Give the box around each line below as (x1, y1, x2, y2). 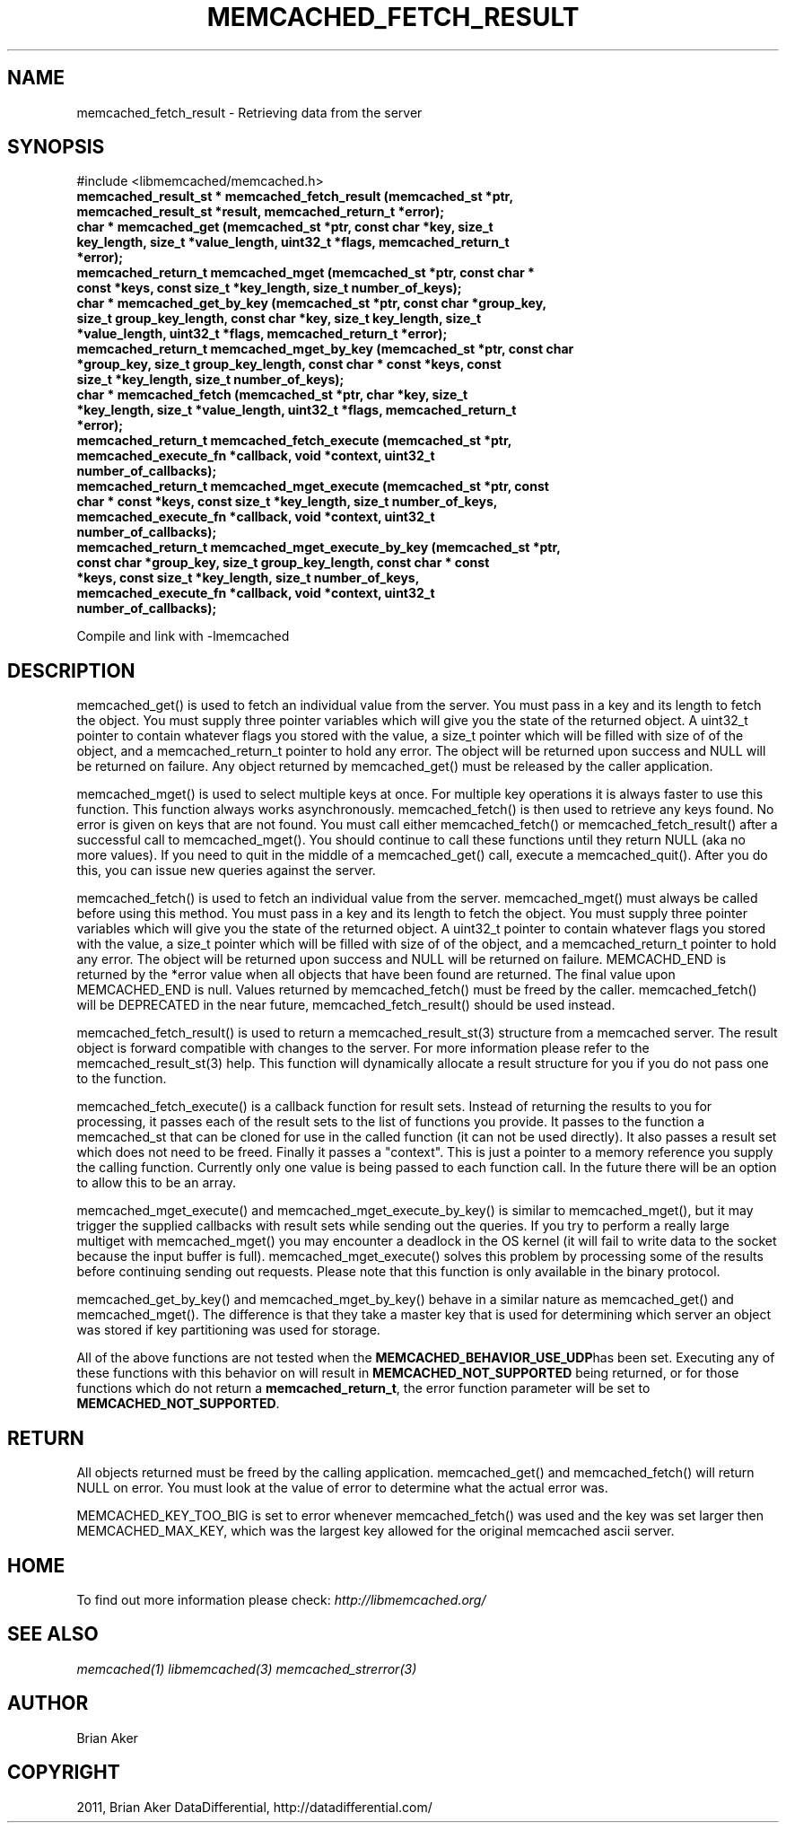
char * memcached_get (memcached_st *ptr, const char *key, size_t (76, 219, 493, 235)
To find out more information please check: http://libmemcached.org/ (76, 1591, 486, 1607)
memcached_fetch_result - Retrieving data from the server (76, 104, 423, 120)
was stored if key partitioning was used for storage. (76, 1322, 380, 1338)
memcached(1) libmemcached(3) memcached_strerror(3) (76, 1660, 417, 1677)
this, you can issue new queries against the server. (76, 862, 376, 879)
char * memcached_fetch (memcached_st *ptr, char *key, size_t (76, 387, 468, 403)
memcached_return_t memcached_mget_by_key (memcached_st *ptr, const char (76, 341, 574, 357)
